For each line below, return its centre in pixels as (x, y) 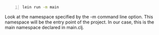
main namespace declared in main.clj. (45, 27)
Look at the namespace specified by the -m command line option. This (79, 16)
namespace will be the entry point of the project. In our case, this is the (79, 22)
